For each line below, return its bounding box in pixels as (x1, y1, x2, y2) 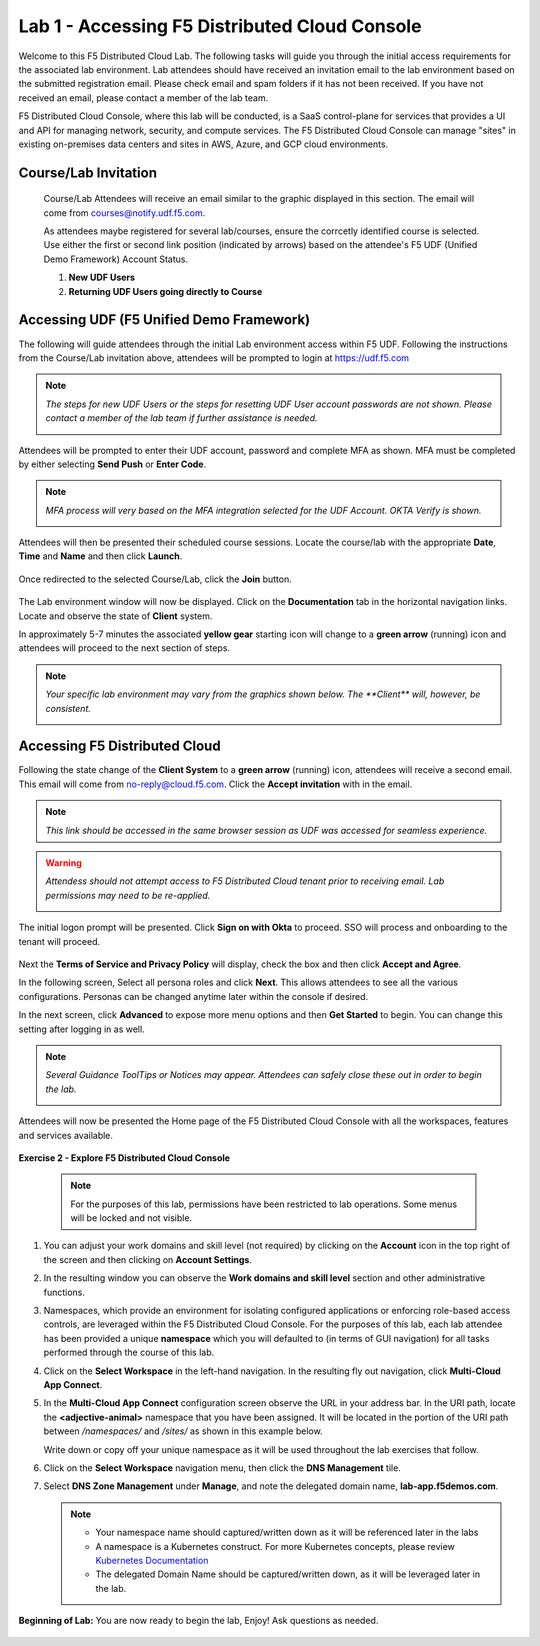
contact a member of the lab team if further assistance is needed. (45, 412, 319, 424)
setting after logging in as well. (18, 1023, 145, 1035)
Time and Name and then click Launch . (18, 550, 183, 562)
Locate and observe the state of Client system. (18, 610, 213, 622)
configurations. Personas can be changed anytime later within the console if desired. (18, 990, 369, 1002)
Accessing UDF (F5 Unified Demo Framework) (18, 311, 311, 329)
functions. (43, 1286, 85, 1298)
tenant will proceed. (18, 935, 101, 947)
